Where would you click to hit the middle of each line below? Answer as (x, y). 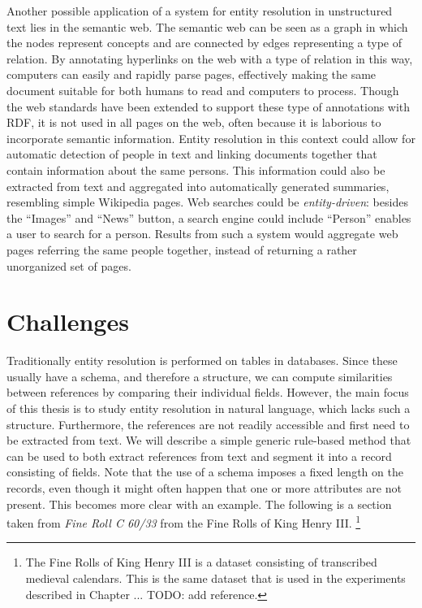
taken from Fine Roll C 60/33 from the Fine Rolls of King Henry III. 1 (184, 521)
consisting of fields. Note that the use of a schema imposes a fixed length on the (205, 472)
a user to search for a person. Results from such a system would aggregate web (202, 234)
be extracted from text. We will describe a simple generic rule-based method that (209, 440)
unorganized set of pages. (69, 265)
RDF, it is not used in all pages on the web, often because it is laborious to (194, 122)
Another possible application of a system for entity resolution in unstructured (200, 11)
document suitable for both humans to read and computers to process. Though (203, 90)
